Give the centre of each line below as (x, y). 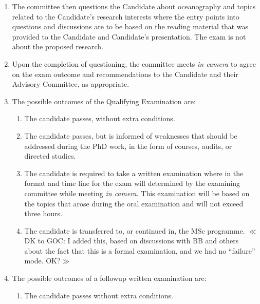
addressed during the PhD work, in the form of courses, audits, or (128, 146)
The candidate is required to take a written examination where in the (134, 173)
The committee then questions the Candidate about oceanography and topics (134, 6)
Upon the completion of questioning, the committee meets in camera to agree (134, 63)
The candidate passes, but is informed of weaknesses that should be (131, 135)
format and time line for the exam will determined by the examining (132, 183)
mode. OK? (42, 261)
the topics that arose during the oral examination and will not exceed (134, 203)
